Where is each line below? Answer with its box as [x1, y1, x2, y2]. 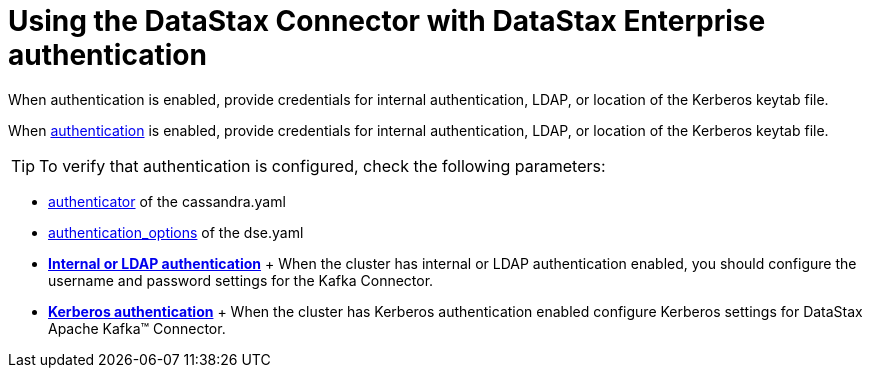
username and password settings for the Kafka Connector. [48, 271, 434, 289]
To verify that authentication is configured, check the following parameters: [39, 155, 606, 176]
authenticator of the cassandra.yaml [48, 192, 286, 210]
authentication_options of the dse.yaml [48, 223, 304, 241]
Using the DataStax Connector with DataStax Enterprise [8, 4, 766, 38]
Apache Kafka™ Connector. [48, 319, 226, 337]
